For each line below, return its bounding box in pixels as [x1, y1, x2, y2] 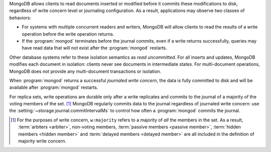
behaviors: [9, 15, 32, 21]
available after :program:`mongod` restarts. [9, 84, 98, 90]
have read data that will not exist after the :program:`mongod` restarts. [22, 45, 168, 51]
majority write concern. [18, 138, 67, 144]
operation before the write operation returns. [22, 31, 114, 37]
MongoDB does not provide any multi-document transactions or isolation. [9, 68, 162, 74]
